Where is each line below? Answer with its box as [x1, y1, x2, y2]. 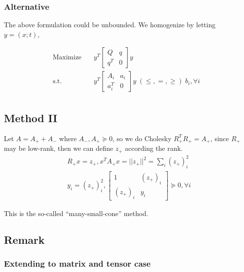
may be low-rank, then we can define [4, 143, 113, 153]
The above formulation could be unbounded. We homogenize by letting [4, 19, 216, 30]
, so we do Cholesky [112, 133, 172, 143]
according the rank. [125, 143, 183, 153]
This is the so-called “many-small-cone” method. [4, 208, 148, 218]
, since [210, 133, 229, 143]
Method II [4, 110, 57, 125]
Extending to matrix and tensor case [4, 257, 151, 269]
